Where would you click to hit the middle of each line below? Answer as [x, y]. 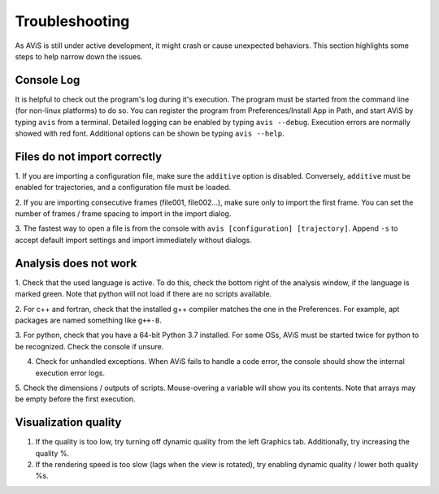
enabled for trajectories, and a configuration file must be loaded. [123, 188]
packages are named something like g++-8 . [88, 320]
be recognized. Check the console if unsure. [89, 346]
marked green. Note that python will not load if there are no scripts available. [143, 294]
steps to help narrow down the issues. [79, 56]
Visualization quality [68, 422]
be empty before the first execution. [75, 399]
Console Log [48, 80]
